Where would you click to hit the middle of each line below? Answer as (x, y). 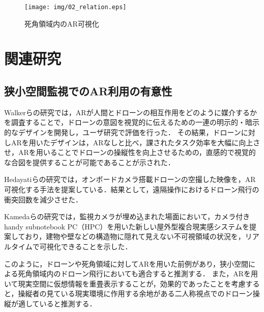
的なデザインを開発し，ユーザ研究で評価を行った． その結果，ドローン (123, 132)
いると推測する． (68, 303)
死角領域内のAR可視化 (62, 23)
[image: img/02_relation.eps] (76, 7)
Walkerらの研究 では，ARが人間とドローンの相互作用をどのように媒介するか (130, 112)
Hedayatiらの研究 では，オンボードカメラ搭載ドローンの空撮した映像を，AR (130, 179)
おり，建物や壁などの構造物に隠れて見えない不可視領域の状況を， (135, 236)
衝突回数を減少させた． (43, 199)
